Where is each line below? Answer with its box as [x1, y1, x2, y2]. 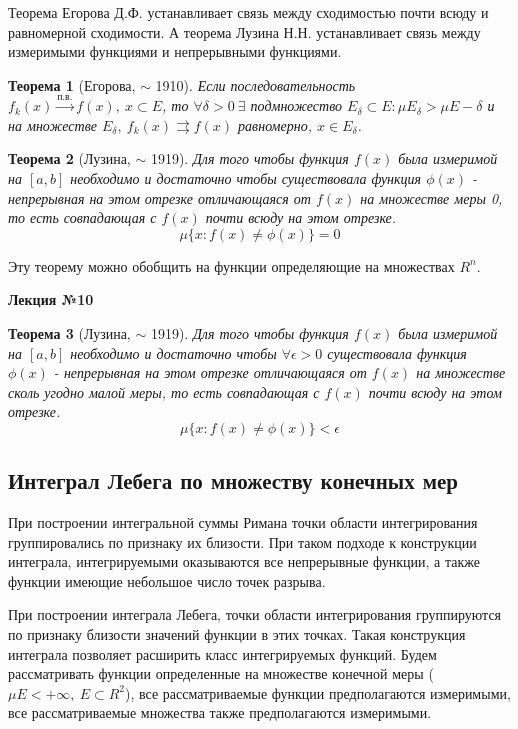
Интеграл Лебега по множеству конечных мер [8, 465, 459, 496]
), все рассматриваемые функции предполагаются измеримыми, [125, 682, 511, 703]
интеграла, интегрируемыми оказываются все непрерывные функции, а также [8, 551, 481, 572]
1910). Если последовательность [155, 74, 356, 95]
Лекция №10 [8, 289, 94, 310]
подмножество [250, 95, 343, 116]
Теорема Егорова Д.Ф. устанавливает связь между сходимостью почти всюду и [8, 2, 489, 22]
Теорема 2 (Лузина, [8, 148, 131, 169]
